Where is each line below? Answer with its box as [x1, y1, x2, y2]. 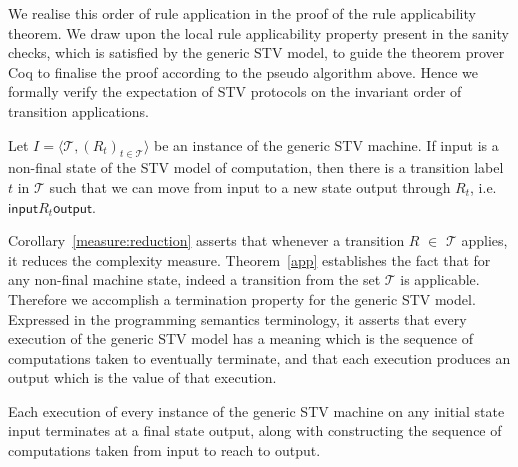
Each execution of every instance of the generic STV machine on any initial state [8, 400, 505, 421]
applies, [461, 230, 508, 251]
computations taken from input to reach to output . [8, 440, 321, 461]
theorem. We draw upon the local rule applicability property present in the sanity [8, 22, 509, 43]
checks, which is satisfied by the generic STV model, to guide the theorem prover [8, 42, 505, 63]
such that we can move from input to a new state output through [49, 176, 451, 197]
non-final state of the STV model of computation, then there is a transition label [8, 157, 504, 178]
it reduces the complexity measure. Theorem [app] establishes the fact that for [8, 249, 491, 270]
